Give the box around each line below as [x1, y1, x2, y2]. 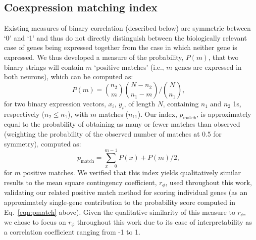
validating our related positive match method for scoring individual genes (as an [4, 187, 248, 197]
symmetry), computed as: [4, 138, 81, 148]
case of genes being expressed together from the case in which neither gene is [4, 42, 237, 52]
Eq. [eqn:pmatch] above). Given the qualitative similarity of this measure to [4, 206, 235, 217]
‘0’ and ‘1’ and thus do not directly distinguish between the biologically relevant [4, 32, 247, 43]
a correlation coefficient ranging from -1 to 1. [4, 227, 141, 237]
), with [67, 108, 88, 119]
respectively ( [4, 108, 45, 119]
